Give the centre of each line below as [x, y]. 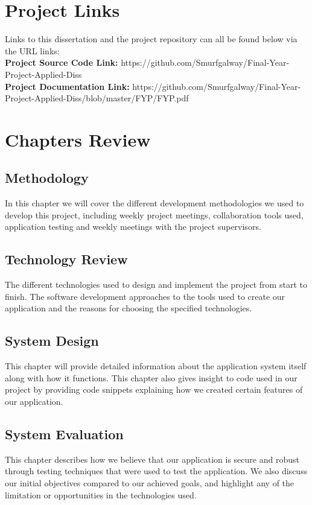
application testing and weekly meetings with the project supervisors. [133, 227]
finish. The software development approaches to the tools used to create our [145, 296]
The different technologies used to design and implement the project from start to [156, 284]
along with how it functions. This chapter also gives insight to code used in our [151, 377]
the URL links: [32, 50]
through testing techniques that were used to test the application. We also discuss [156, 471]
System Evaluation [64, 434]
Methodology [47, 178]
